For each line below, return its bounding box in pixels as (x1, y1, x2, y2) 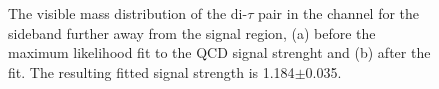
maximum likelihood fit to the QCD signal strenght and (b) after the (8, 42, 431, 63)
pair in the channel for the (257, 3, 420, 23)
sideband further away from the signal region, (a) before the (8, 22, 376, 43)
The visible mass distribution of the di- (8, 3, 248, 23)
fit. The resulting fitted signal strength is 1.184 (8, 61, 295, 82)
